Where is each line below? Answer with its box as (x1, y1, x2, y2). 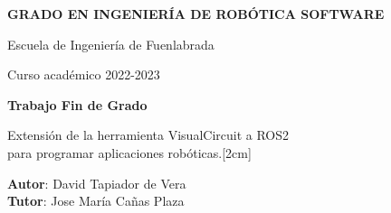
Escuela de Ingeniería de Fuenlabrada (7, 34, 215, 53)
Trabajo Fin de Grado (7, 95, 148, 114)
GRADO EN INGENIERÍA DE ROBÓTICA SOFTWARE (7, 5, 385, 23)
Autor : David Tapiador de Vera (7, 173, 186, 192)
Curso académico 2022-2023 (7, 65, 160, 84)
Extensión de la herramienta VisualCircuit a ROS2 (7, 125, 290, 144)
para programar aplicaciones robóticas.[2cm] (7, 143, 252, 162)
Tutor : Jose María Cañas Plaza (7, 191, 185, 210)
